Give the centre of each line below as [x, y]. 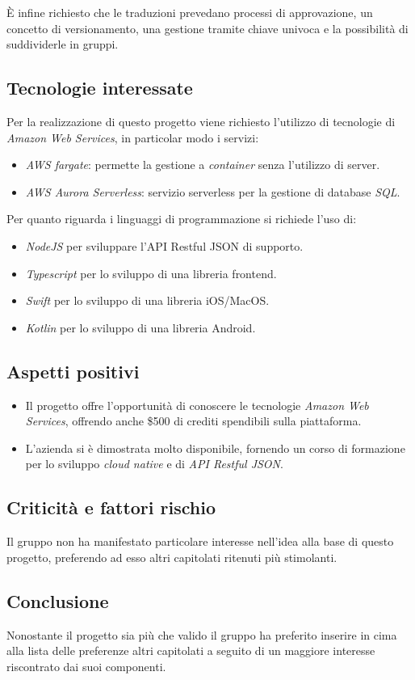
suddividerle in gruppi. [63, 44]
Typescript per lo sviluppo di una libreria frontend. [151, 273]
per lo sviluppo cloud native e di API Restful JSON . [154, 464]
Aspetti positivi [73, 371]
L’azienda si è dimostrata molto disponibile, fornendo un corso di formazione [215, 448]
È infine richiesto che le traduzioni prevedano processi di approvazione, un [190, 12]
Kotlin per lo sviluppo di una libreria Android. [140, 327]
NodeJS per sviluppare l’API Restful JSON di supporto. [164, 245]
